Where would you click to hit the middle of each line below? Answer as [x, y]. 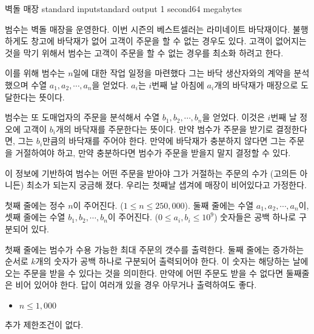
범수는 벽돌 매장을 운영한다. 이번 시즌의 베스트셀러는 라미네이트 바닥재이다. [148, 29]
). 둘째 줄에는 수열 [219, 205]
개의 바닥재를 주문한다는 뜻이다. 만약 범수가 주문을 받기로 [164, 129]
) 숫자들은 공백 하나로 [255, 217]
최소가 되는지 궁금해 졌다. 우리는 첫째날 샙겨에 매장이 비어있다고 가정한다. [166, 185]
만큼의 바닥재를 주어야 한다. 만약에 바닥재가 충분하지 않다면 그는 [164, 141]
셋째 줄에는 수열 [35, 217]
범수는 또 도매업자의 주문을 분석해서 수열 [82, 117]
